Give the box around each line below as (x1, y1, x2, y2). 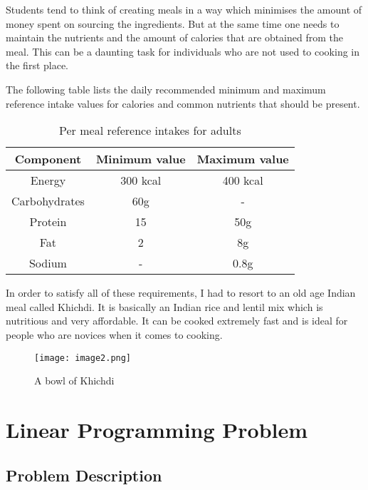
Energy (30, 172, 66, 189)
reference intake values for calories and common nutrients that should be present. (6, 96, 360, 111)
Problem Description (6, 464, 162, 486)
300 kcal (120, 172, 162, 189)
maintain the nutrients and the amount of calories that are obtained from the (6, 30, 343, 45)
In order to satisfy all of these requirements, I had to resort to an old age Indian (6, 285, 356, 300)
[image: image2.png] (34, 352, 132, 363)
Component (14, 150, 82, 168)
